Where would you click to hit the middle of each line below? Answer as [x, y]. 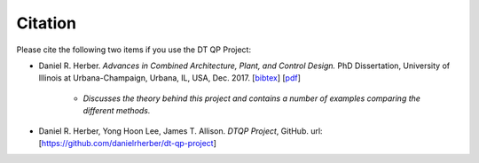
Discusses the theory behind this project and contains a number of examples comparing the [252, 98]
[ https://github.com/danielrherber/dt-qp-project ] [128, 143]
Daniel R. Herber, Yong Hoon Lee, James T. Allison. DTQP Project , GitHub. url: [181, 131]
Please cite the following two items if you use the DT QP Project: [134, 50]
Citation [47, 23]
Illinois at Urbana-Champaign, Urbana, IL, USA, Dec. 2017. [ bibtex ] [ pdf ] [170, 78]
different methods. [117, 111]
